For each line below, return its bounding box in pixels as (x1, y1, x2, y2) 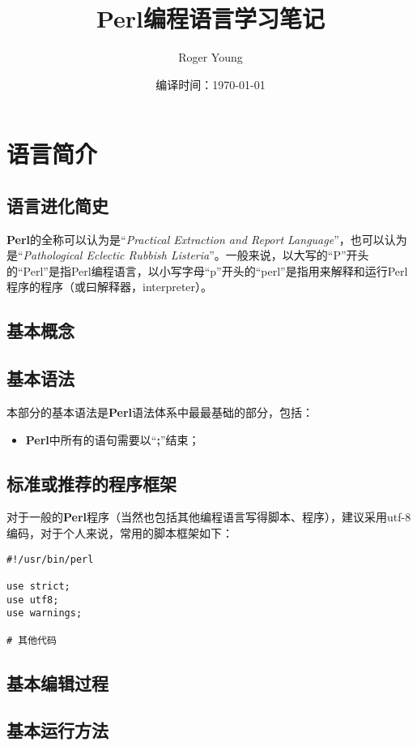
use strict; (6, 580, 70, 592)
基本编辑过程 (6, 670, 109, 695)
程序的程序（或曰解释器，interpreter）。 (6, 278, 213, 295)
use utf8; (6, 594, 59, 606)
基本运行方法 (6, 718, 109, 743)
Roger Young (178, 49, 243, 66)
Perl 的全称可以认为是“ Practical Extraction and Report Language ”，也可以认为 (6, 230, 407, 247)
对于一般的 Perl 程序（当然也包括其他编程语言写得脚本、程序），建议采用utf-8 (6, 508, 411, 525)
